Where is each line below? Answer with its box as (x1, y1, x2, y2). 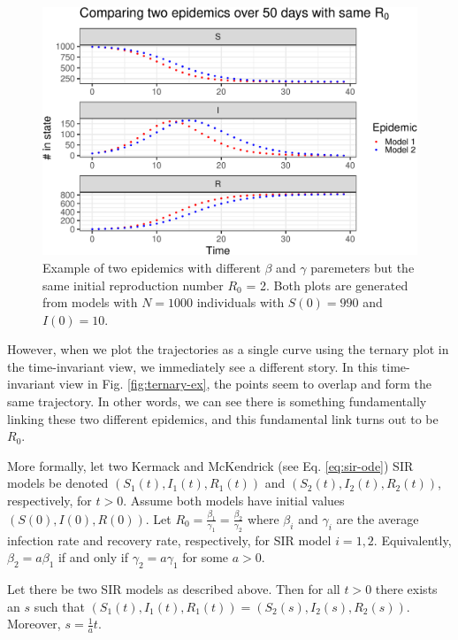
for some (182, 548, 229, 567)
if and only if (57, 548, 128, 567)
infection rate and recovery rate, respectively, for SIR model (7, 530, 332, 549)
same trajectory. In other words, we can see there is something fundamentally (7, 392, 427, 411)
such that (34, 597, 85, 615)
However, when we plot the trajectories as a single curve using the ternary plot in (7, 340, 449, 359)
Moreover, (7, 614, 61, 633)
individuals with (196, 293, 285, 312)
